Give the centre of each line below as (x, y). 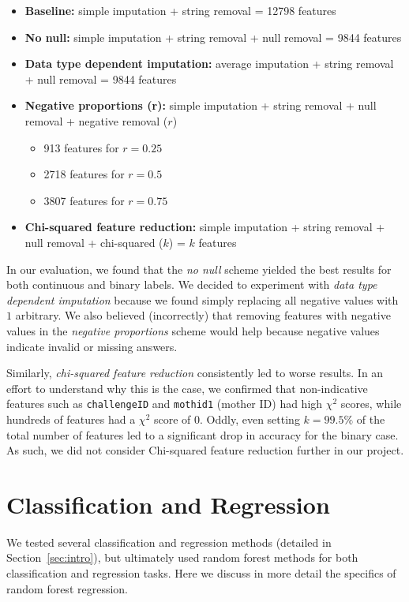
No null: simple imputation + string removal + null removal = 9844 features (213, 37)
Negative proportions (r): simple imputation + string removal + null (201, 105)
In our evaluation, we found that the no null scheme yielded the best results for (199, 269)
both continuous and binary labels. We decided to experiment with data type (192, 284)
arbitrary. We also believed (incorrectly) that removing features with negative (203, 315)
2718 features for (84, 174)
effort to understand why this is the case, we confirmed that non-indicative (187, 388)
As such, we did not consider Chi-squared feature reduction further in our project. (205, 450)
